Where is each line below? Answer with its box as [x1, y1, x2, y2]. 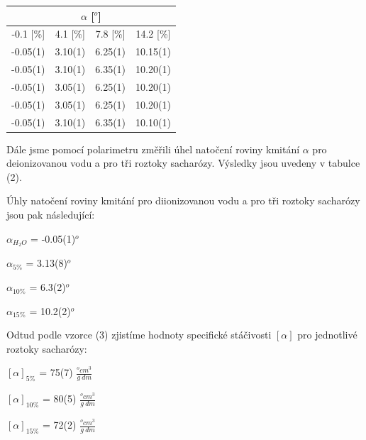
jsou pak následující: [6, 207, 95, 222]
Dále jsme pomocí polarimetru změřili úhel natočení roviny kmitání [6, 141, 300, 156]
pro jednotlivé [297, 327, 357, 342]
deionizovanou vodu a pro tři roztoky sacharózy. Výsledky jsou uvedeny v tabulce [6, 155, 360, 170]
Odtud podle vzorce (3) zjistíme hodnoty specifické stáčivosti [6, 327, 272, 342]
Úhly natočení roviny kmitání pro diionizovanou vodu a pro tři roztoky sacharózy [6, 193, 360, 208]
